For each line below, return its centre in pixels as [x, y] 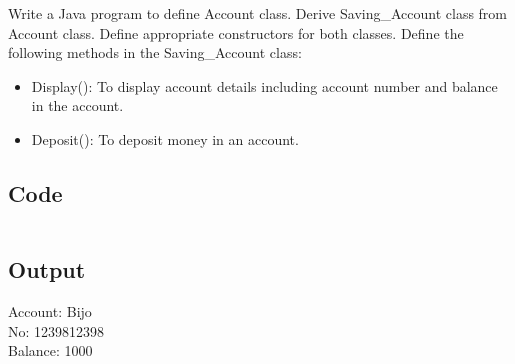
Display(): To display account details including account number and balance [264, 85]
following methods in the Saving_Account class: [155, 52]
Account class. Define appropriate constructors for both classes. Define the [236, 32]
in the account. [77, 105]
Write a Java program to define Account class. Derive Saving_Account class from [258, 13]
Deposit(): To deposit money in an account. [165, 138]
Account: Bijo [50, 310]
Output [47, 269]
